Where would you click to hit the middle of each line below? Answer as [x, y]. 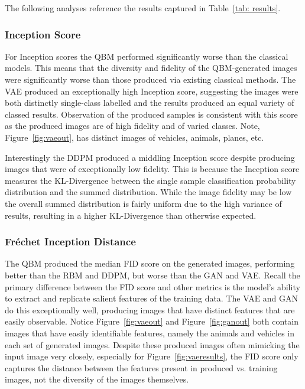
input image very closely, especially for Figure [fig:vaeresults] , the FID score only [152, 356]
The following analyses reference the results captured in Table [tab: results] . [143, 8]
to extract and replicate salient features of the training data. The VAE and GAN [152, 298]
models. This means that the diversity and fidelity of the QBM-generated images [151, 68]
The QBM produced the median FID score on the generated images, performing [150, 263]
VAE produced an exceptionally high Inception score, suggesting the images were [152, 91]
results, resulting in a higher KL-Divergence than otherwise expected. [131, 215]
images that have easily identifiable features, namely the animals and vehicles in [150, 333]
